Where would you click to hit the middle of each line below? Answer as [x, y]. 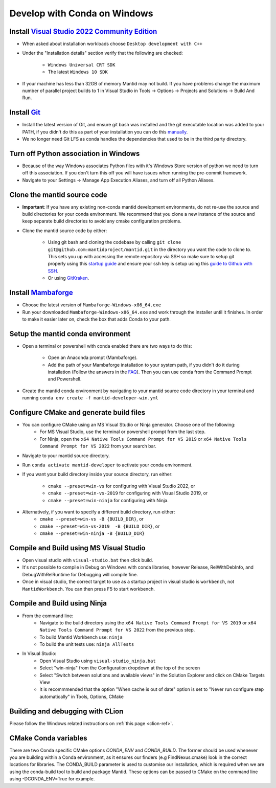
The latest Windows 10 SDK [78, 72]
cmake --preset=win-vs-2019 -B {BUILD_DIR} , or [100, 526]
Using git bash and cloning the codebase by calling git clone [114, 242]
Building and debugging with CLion [66, 711]
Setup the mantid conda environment [70, 334]
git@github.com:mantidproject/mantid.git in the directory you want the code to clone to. [149, 249]
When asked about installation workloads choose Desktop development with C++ [112, 44]
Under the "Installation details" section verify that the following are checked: [103, 53]
